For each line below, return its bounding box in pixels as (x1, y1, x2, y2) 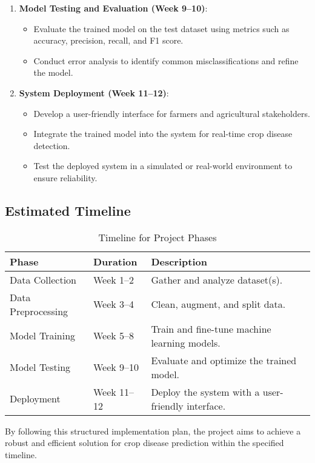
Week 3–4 (93, 297, 134, 311)
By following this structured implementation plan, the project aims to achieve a (5, 424, 301, 437)
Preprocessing (10, 304, 68, 318)
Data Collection (10, 272, 77, 287)
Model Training (10, 328, 76, 343)
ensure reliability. (33, 171, 98, 184)
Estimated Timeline (5, 201, 131, 219)
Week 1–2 (93, 272, 134, 287)
